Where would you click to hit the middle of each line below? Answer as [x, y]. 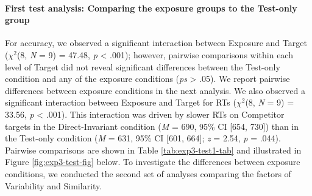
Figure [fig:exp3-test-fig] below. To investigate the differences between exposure [153, 162]
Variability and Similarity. [54, 185]
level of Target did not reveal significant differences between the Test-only [143, 66]
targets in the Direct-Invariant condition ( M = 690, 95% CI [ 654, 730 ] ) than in [152, 126]
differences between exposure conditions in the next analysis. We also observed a [155, 90]
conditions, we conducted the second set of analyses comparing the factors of [148, 173]
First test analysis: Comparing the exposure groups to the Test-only [151, 8]
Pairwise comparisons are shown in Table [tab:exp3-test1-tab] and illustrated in [153, 150]
